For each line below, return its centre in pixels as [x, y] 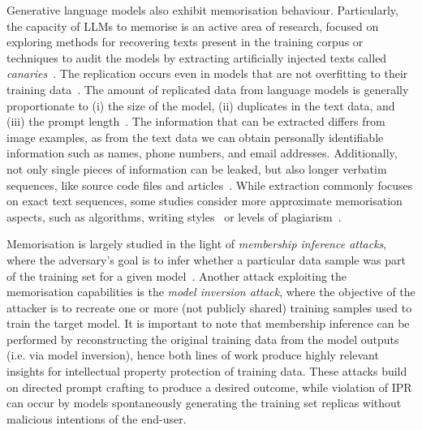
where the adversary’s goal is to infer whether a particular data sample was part [206, 259]
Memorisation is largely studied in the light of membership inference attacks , [197, 244]
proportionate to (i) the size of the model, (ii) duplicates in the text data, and [201, 105]
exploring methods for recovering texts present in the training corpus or [185, 42]
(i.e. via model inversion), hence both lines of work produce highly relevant [193, 355]
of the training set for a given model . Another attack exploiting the [177, 275]
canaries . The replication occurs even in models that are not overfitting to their [207, 73]
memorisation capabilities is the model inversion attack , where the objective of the [211, 292]
